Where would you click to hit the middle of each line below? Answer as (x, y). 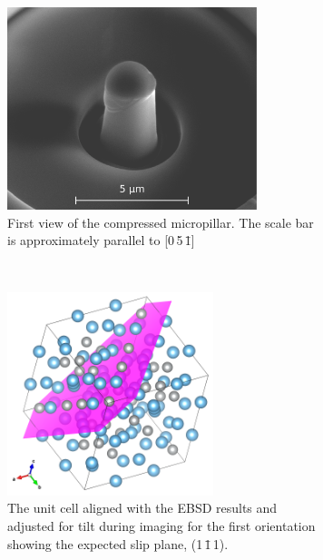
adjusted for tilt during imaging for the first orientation (161, 526)
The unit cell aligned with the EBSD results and (142, 508)
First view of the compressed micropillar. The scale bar (161, 222)
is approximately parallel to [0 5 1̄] (101, 240)
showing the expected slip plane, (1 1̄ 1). (118, 543)
